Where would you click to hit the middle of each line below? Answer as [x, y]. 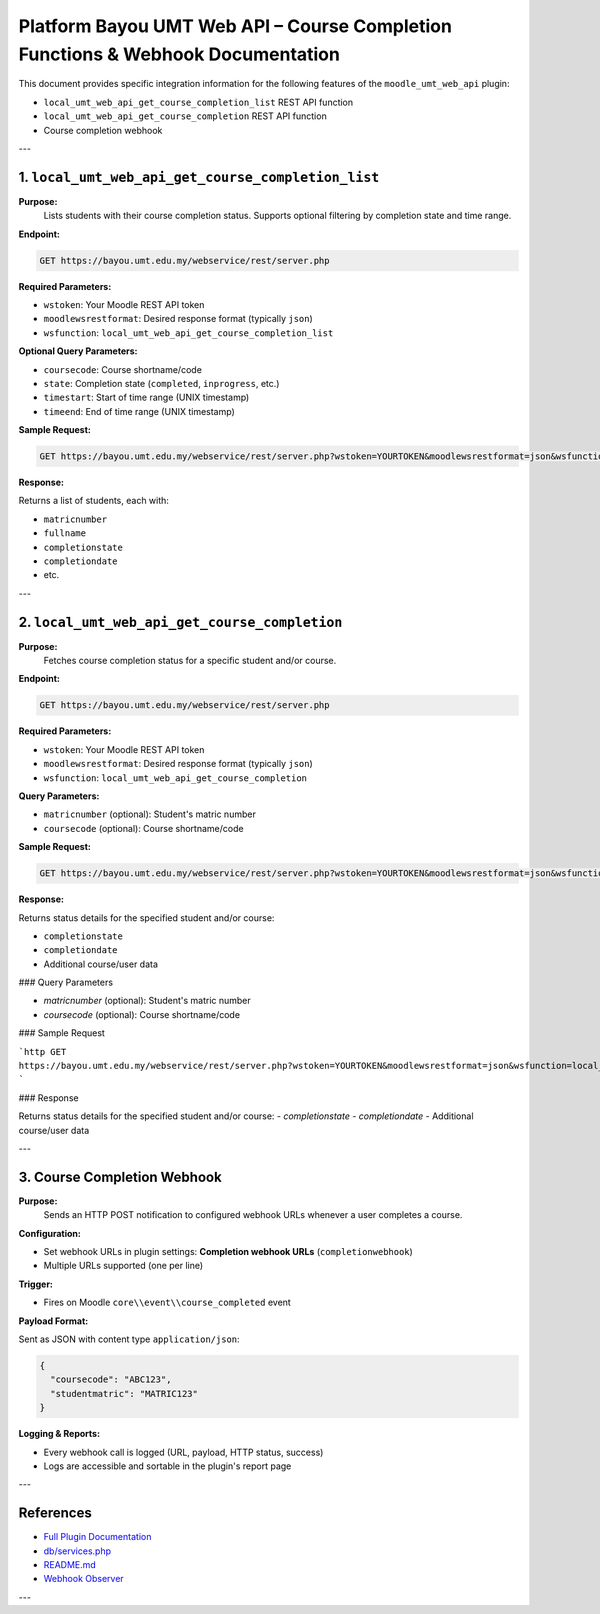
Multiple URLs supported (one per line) [123, 1266]
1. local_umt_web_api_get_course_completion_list [199, 176]
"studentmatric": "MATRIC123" [124, 1393]
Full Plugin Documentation [97, 1537]
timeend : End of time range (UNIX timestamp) [139, 411]
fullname [65, 533]
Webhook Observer [83, 1579]
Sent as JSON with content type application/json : [129, 1339]
